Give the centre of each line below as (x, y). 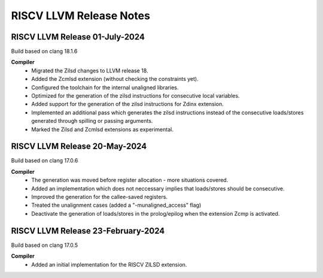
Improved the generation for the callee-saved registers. (99, 197)
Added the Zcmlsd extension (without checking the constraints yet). (115, 79)
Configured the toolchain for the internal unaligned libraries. (105, 87)
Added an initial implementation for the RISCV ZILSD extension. (109, 264)
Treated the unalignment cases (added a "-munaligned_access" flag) (116, 205)
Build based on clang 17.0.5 (45, 245)
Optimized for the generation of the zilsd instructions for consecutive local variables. (135, 96)
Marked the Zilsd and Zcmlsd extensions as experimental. (102, 129)
